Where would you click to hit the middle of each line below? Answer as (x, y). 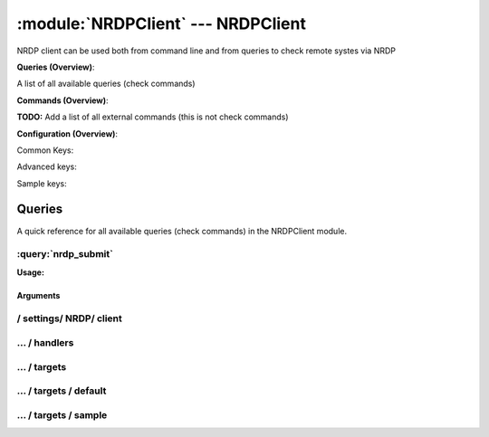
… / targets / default (62, 391)
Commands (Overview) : (62, 100)
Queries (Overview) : (56, 67)
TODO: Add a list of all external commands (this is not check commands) (153, 117)
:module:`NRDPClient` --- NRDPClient (162, 24)
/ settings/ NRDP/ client (69, 318)
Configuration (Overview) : (67, 133)
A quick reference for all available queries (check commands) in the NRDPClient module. (182, 231)
